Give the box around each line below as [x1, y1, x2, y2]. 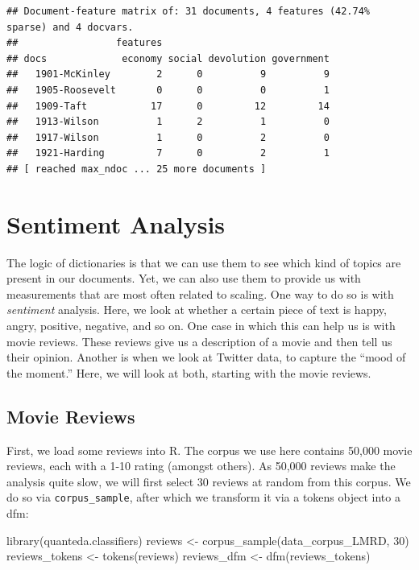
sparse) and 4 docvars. [6, 21, 134, 33]
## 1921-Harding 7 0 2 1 [6, 147, 330, 159]
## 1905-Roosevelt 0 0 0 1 [6, 84, 330, 96]
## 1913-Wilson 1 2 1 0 [6, 116, 330, 128]
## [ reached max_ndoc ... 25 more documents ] [6, 163, 267, 175]
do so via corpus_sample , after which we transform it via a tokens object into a [6, 489, 400, 506]
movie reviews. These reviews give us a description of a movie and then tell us [6, 332, 392, 349]
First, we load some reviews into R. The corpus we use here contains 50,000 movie [6, 441, 413, 458]
